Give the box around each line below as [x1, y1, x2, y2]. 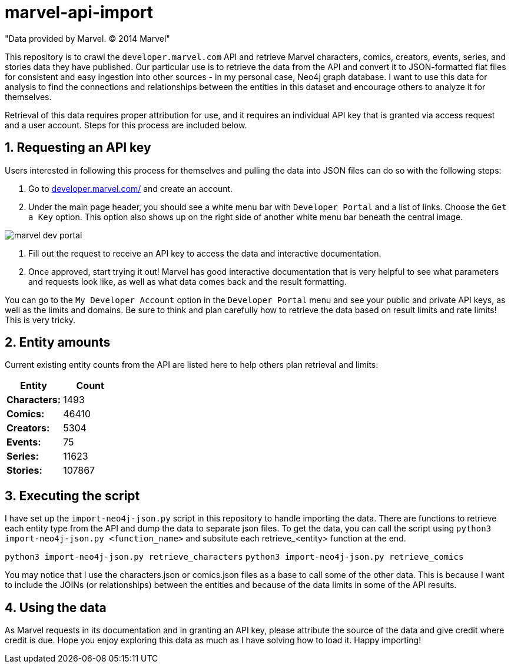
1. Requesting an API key [5, 140, 151, 155]
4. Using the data [5, 600, 107, 615]
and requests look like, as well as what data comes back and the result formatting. [28, 276, 347, 287]
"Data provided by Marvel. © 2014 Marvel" [5, 33, 170, 44]
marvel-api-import [5, 2, 154, 22]
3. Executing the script [5, 488, 140, 503]
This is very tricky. [5, 314, 76, 325]
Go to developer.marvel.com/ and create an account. [28, 183, 233, 194]
